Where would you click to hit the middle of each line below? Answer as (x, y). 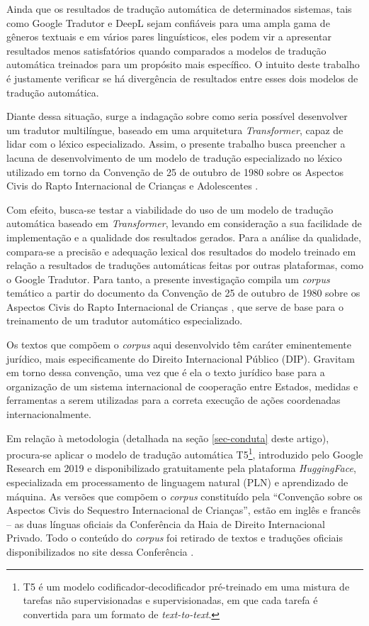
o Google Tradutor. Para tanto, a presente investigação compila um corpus (168, 279)
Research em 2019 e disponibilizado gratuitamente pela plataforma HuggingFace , (181, 468)
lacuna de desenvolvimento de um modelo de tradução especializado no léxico (174, 157)
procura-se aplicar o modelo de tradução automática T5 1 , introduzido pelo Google (185, 453)
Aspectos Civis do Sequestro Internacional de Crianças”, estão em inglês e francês (184, 510)
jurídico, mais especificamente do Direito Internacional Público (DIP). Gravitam (181, 358)
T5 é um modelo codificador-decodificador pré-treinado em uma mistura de (186, 586)
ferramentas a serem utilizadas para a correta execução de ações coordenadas (174, 400)
